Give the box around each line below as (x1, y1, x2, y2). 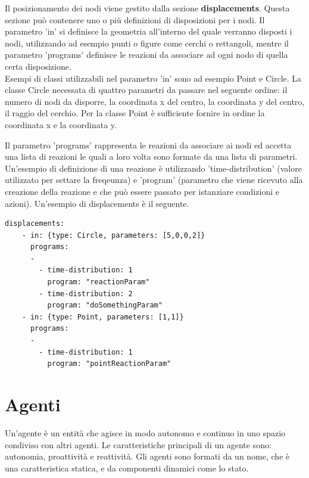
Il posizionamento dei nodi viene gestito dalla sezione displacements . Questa (5, 2, 290, 14)
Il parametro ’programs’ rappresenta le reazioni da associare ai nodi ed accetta (5, 138, 292, 151)
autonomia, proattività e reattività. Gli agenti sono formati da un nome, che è (5, 450, 290, 463)
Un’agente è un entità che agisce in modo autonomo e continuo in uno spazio (5, 426, 286, 439)
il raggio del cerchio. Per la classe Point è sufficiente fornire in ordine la (5, 107, 265, 119)
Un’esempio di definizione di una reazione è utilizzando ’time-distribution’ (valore (5, 162, 302, 174)
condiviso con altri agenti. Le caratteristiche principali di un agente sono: (5, 438, 271, 451)
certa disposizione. (5, 60, 71, 72)
